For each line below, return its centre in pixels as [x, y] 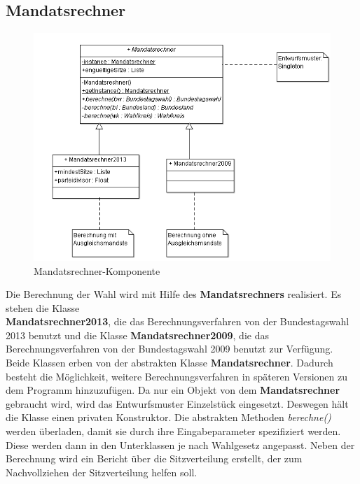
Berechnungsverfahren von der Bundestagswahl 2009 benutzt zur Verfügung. [169, 349]
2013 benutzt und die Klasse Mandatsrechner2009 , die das [137, 335]
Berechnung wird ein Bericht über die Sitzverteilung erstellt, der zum [154, 458]
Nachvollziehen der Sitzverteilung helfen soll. [102, 472]
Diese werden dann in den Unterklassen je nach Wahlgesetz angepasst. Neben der [180, 444]
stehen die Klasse [43, 307]
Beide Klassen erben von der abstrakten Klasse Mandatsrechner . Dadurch [169, 363]
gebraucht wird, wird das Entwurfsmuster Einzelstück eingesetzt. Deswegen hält [177, 403]
